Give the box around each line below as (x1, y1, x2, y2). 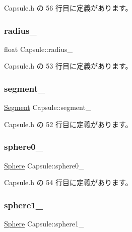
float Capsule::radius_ (4, 43, 73, 54)
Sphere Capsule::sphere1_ (4, 218, 84, 229)
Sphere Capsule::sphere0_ (4, 160, 84, 170)
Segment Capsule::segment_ (4, 102, 91, 112)
